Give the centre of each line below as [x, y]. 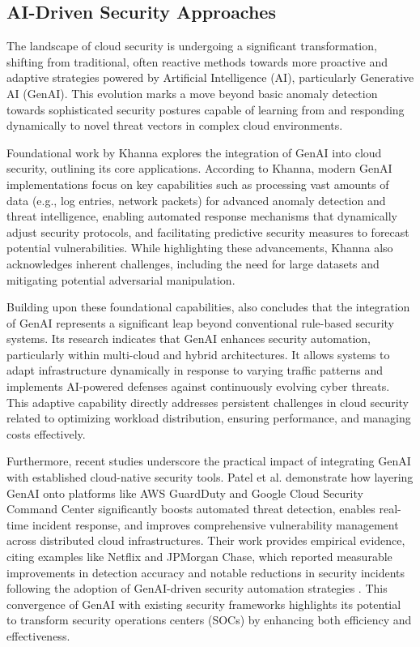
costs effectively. [46, 433]
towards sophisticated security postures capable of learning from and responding [206, 109]
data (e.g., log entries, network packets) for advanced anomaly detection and [196, 200]
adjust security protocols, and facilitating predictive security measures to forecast [208, 231]
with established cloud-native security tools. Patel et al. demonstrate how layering [210, 477]
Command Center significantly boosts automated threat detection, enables [191, 509]
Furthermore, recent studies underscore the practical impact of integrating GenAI [209, 461]
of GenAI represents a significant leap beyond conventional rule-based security [200, 322]
